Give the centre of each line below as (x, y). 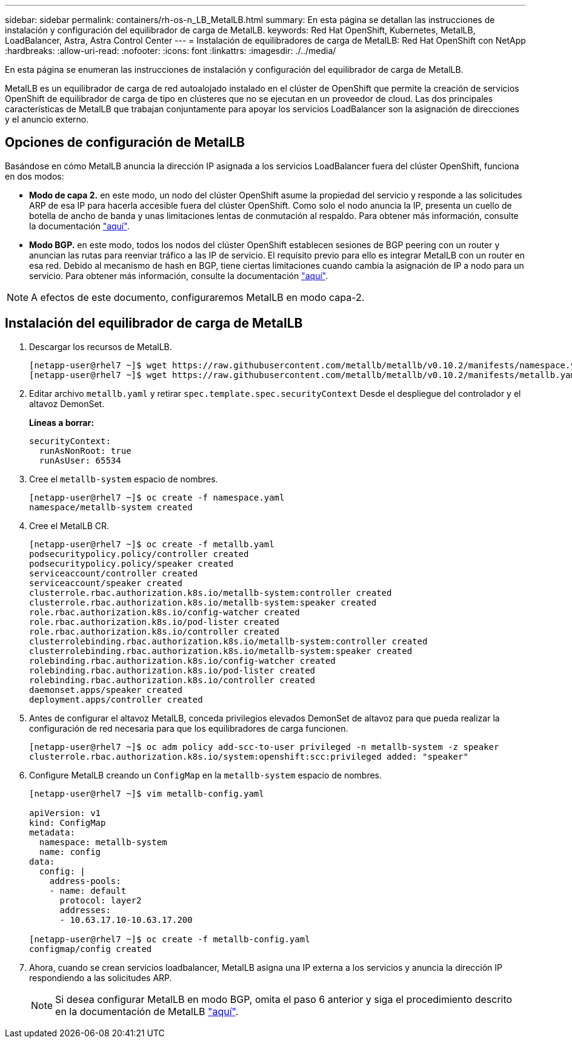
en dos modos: (35, 176)
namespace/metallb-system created (111, 507)
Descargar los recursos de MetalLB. (101, 346)
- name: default (88, 890)
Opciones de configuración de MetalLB (125, 143)
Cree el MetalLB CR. (69, 525)
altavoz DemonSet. (67, 403)
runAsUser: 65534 (80, 460)
